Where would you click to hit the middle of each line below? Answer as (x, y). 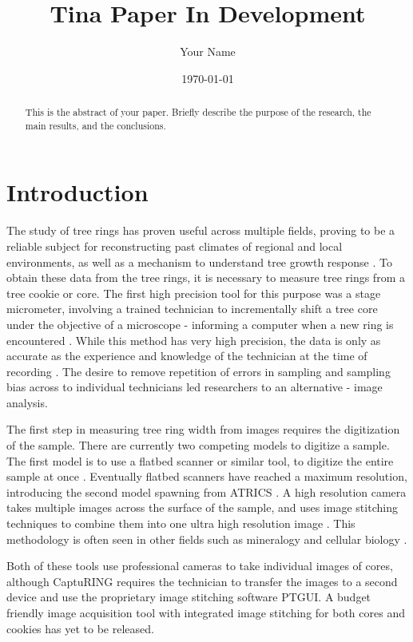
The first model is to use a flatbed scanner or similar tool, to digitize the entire (200, 460)
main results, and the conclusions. (95, 125)
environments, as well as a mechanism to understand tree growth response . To (199, 262)
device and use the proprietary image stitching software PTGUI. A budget (189, 597)
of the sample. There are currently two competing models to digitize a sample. (198, 445)
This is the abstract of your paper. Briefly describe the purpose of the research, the (198, 112)
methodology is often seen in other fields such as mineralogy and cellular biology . (207, 539)
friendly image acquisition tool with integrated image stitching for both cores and (206, 613)
